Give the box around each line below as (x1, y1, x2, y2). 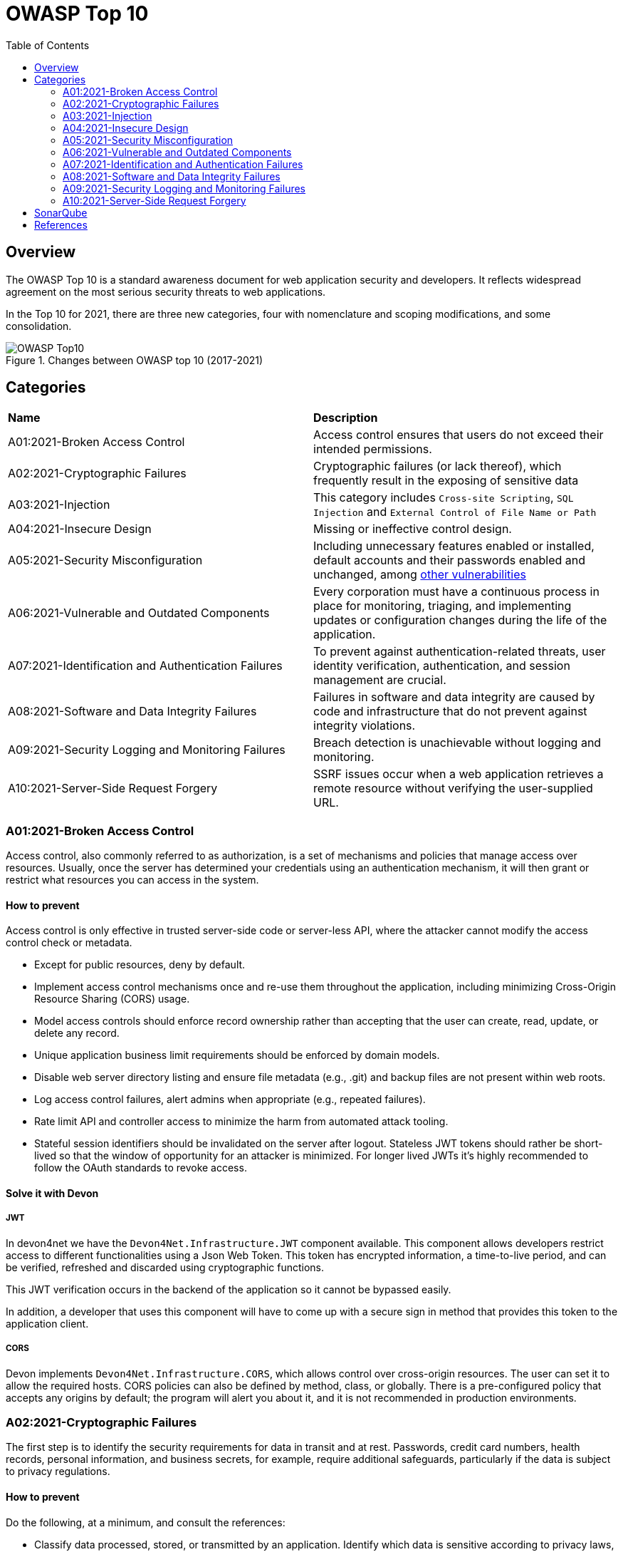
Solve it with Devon (6, 1187, 99, 1200)
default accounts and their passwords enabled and (313, 553, 586, 568)
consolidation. (6, 319, 72, 332)
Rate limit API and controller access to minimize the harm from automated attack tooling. (34, 1115, 449, 1128)
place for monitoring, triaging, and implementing (313, 599, 572, 614)
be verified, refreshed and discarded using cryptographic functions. (6, 1261, 325, 1273)
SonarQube (34, 206, 88, 219)
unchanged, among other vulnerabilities (313, 567, 526, 582)
